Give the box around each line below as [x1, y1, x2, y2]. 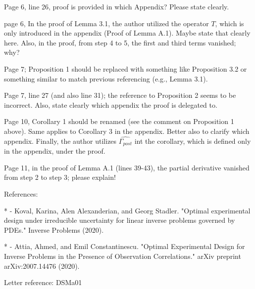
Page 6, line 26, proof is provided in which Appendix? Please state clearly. [4, 1, 229, 11]
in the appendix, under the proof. [4, 146, 105, 156]
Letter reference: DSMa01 [4, 277, 82, 288]
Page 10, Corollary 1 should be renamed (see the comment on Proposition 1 [4, 116, 234, 126]
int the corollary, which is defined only [134, 135, 251, 146]
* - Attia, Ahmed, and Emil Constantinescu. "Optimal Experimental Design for [4, 241, 245, 251]
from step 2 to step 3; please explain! [4, 172, 116, 182]
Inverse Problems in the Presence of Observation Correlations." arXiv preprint [4, 250, 241, 261]
